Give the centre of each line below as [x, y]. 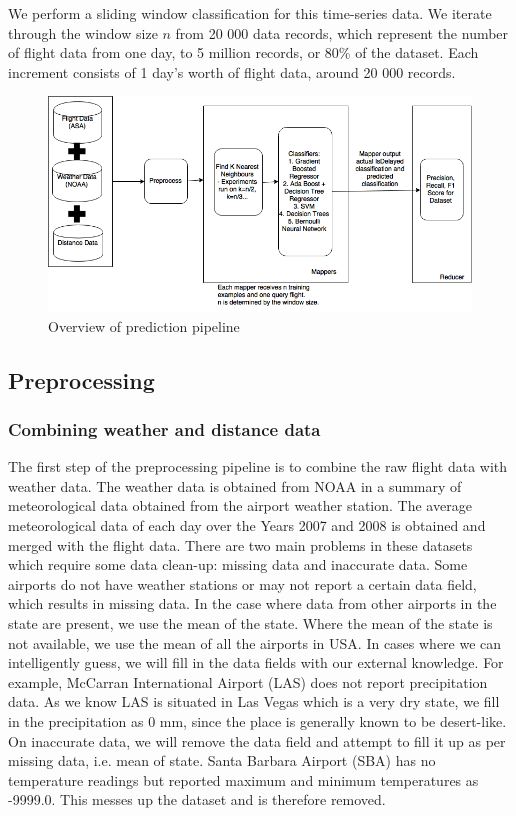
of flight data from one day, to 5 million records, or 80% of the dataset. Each [243, 52]
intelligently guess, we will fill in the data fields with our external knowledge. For [256, 662]
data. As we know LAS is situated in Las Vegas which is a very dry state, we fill [254, 701]
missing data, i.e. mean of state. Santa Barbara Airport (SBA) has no [222, 760]
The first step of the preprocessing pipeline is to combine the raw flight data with [258, 466]
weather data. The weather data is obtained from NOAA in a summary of [235, 485]
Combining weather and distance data [164, 429]
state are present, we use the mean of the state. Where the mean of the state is [250, 623]
